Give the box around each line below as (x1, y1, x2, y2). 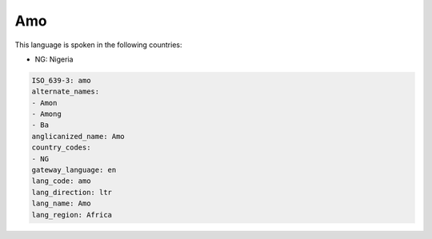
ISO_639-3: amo (31, 76, 91, 85)
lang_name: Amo (31, 199, 91, 208)
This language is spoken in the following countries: (14, 40, 182, 50)
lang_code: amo (31, 177, 91, 185)
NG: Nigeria (34, 54, 74, 64)
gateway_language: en (31, 165, 117, 175)
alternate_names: (31, 87, 100, 96)
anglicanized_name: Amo (31, 132, 126, 141)
